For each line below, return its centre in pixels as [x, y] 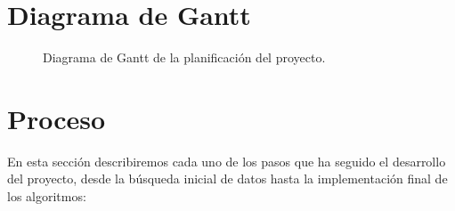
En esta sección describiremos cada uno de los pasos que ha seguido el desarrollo [227, 161]
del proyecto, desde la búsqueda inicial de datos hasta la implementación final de [227, 179]
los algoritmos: [47, 196]
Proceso [57, 118]
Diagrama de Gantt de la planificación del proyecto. [184, 57]
